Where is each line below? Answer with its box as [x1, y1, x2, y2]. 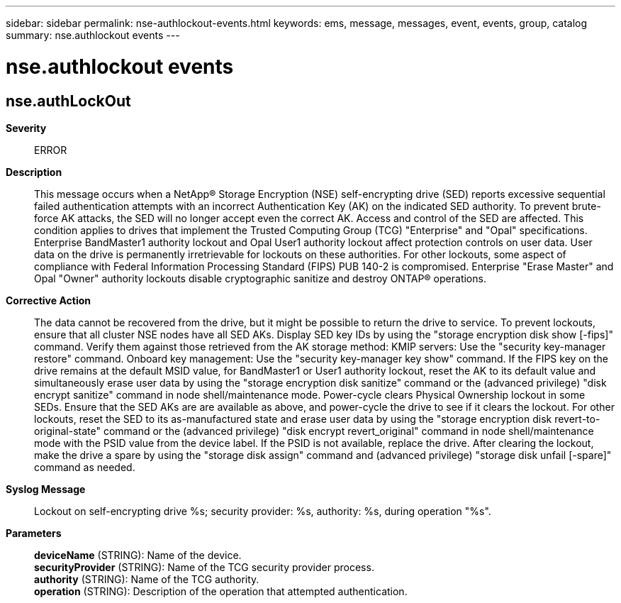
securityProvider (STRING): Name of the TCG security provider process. [34, 560, 374, 573]
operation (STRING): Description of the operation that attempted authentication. [34, 585, 408, 597]
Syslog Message [6, 482, 86, 495]
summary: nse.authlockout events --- [6, 29, 180, 41]
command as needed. [34, 460, 135, 473]
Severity [6, 121, 47, 134]
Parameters [6, 526, 62, 539]
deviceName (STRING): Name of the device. [34, 548, 242, 561]
